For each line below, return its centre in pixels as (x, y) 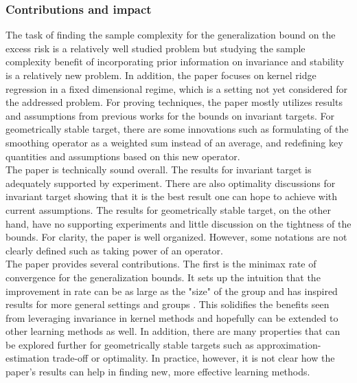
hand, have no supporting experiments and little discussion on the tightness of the (178, 223)
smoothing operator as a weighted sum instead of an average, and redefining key (174, 142)
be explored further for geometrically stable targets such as (130, 344)
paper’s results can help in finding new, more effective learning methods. (158, 372)
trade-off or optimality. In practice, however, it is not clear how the (194, 358)
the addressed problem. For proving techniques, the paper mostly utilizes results (174, 102)
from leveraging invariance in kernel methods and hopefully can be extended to (172, 317)
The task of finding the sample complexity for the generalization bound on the (171, 35)
